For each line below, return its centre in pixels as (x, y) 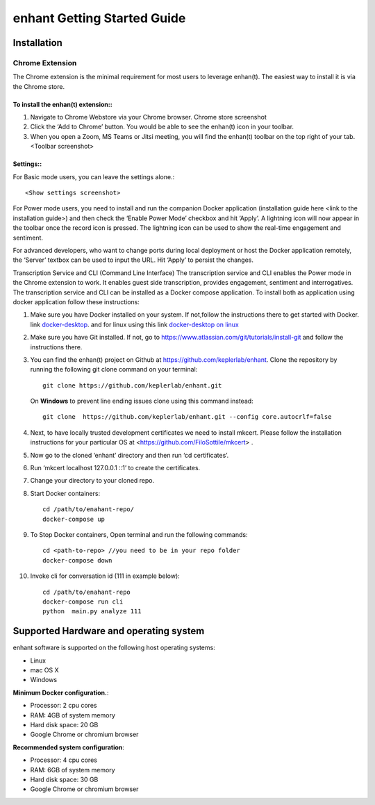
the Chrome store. (39, 86)
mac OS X (44, 670)
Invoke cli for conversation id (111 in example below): (105, 576)
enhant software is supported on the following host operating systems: (114, 648)
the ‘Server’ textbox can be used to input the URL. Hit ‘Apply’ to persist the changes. (133, 260)
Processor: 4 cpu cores (64, 760)
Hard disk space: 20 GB (64, 724)
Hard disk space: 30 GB (64, 779)
